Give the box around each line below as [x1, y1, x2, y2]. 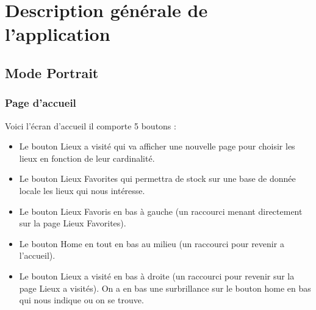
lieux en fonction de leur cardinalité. [19, 151, 155, 164]
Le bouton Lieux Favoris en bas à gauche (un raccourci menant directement [19, 204, 303, 217]
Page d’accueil [5, 95, 76, 110]
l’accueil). [19, 249, 56, 262]
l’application [5, 21, 110, 46]
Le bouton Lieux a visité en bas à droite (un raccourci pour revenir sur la [19, 269, 295, 282]
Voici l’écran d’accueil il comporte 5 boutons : [5, 119, 176, 132]
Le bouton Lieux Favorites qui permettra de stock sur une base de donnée [19, 172, 296, 185]
